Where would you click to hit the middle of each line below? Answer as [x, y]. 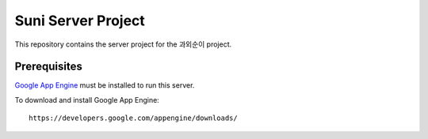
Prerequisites [48, 67]
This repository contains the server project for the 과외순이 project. [123, 44]
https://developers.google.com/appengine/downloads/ [133, 118]
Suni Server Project [80, 21]
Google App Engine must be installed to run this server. [105, 85]
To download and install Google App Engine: [87, 100]
